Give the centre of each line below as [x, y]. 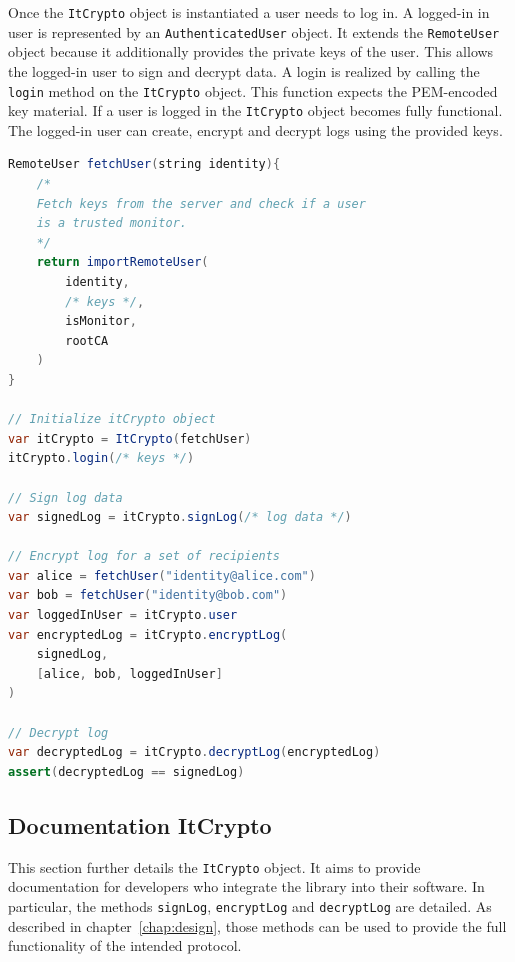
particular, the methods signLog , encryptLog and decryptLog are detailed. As [250, 905]
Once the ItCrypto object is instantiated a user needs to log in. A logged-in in [249, 12]
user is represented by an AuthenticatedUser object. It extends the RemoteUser [254, 31]
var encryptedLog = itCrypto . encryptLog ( [148, 634]
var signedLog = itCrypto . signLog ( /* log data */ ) [180, 517]
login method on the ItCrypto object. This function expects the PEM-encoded [253, 90]
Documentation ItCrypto [140, 824]
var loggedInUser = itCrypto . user [123, 615]
